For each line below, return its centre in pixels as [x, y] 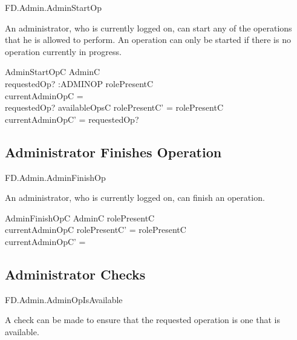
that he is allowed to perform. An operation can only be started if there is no [148, 40]
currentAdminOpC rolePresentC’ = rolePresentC [96, 230]
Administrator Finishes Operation [113, 152]
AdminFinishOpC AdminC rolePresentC [80, 217]
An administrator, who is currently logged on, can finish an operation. [135, 198]
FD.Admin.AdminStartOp [53, 7]
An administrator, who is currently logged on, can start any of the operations [148, 28]
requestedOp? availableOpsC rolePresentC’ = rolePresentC [114, 107]
